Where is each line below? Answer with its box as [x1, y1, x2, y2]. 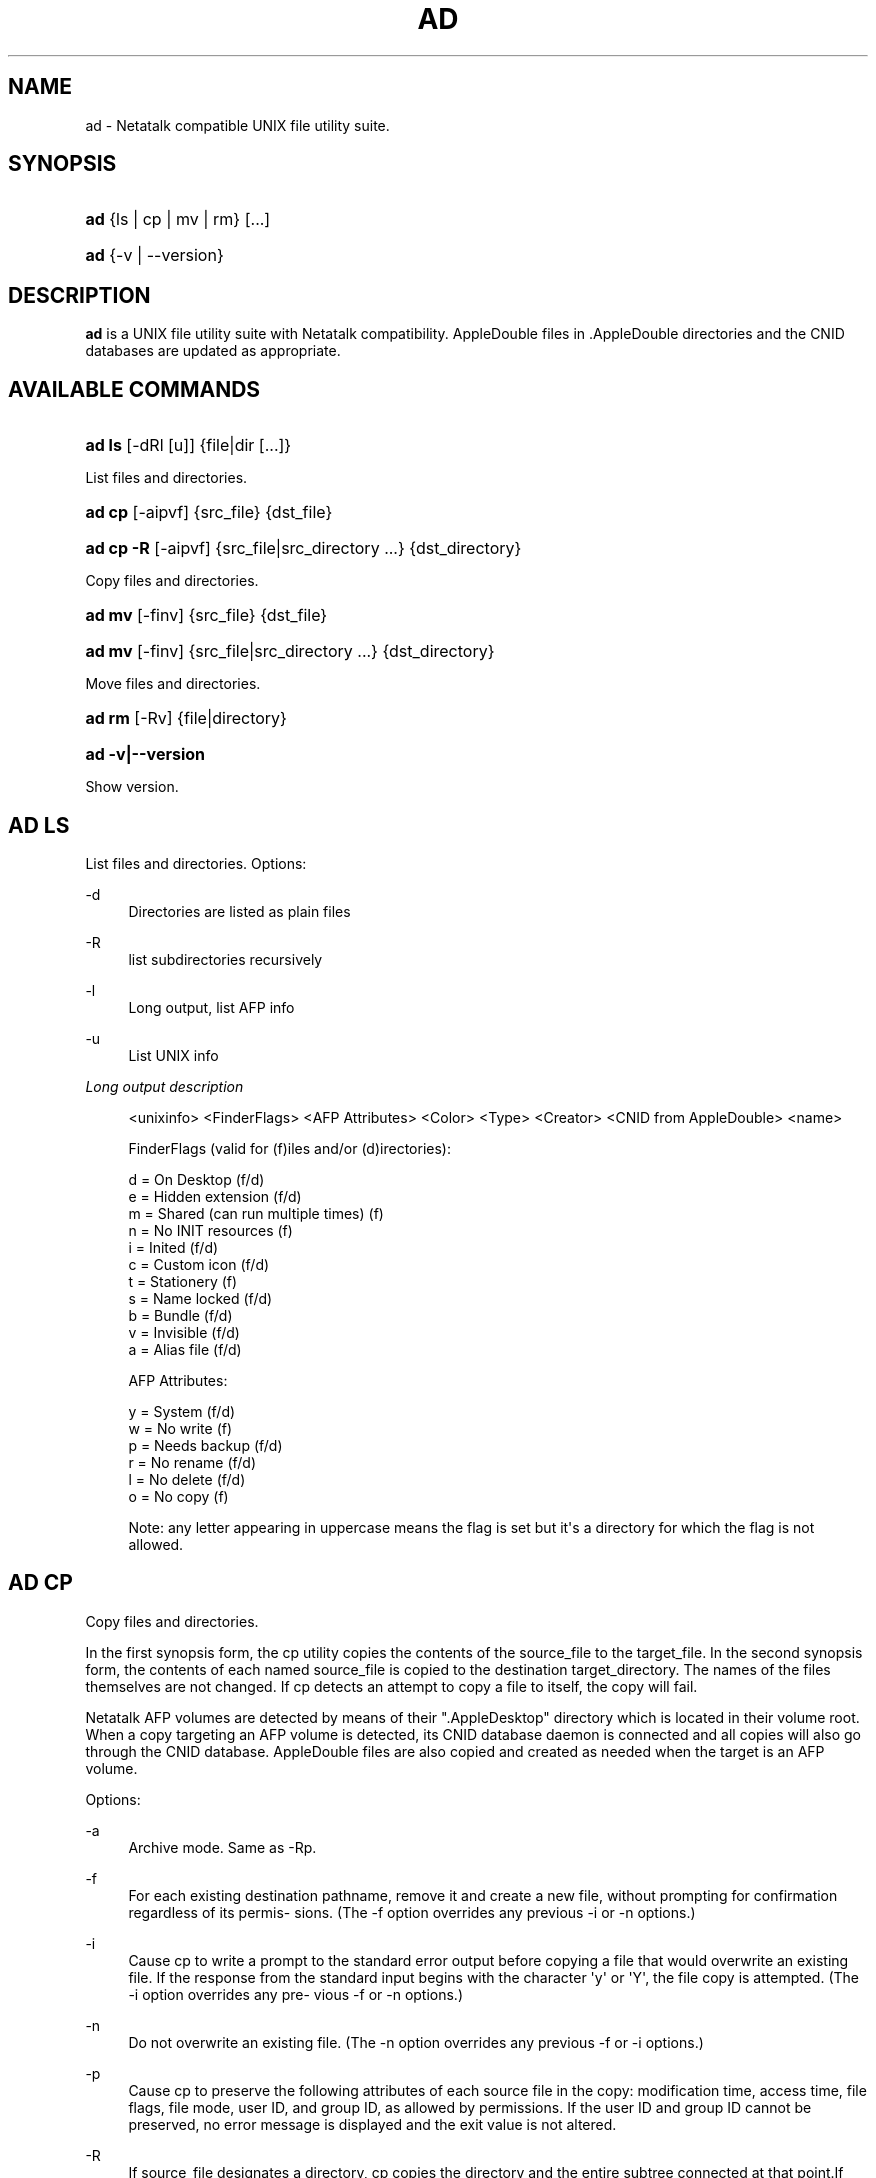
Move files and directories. [85, 675, 261, 693]
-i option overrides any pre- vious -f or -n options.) [128, 1985, 464, 2003]
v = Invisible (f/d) [128, 1323, 240, 1341]
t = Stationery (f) [128, 1272, 238, 1290]
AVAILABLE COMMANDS [8, 376, 261, 402]
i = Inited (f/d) [128, 1238, 219, 1256]
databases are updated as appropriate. [85, 342, 341, 360]
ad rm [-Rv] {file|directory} [85, 708, 287, 729]
